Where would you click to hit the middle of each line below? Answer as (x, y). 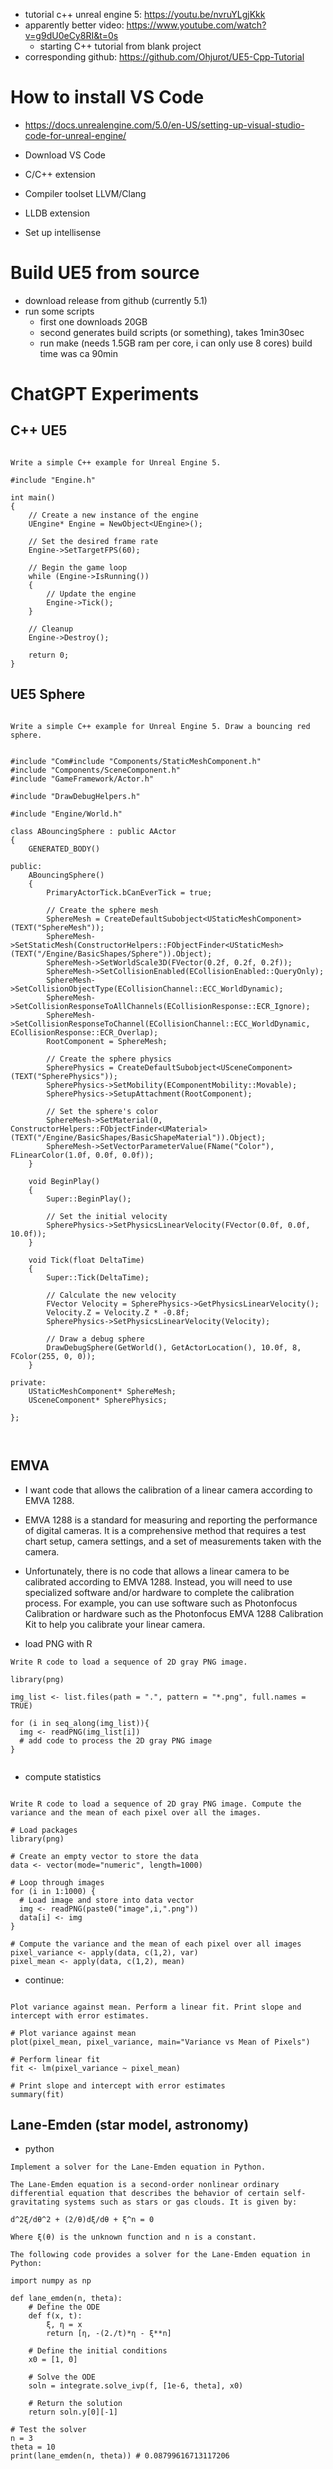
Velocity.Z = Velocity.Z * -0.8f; (118, 1312)
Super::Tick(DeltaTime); (98, 1277)
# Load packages (44, 1830)
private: (28, 1382)
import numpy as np (51, 2281)
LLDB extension (57, 213)
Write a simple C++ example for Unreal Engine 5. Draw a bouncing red (160, 726)
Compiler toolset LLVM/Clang (85, 193)
